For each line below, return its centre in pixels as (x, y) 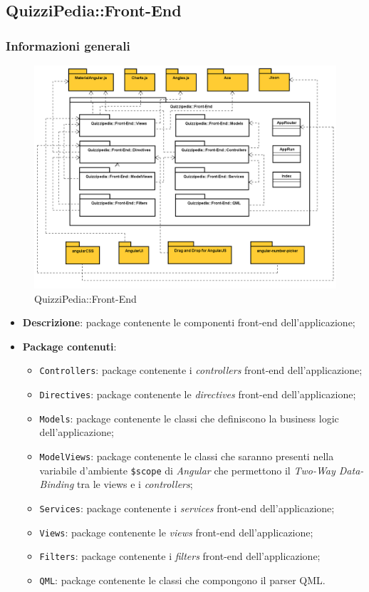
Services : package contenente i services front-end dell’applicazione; (187, 508)
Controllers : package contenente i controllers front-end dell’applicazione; (201, 370)
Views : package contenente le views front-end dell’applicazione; (176, 532)
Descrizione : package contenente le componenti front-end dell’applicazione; (189, 322)
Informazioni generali (68, 45)
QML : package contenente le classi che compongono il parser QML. (182, 580)
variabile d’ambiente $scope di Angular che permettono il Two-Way (187, 470)
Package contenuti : (69, 346)
